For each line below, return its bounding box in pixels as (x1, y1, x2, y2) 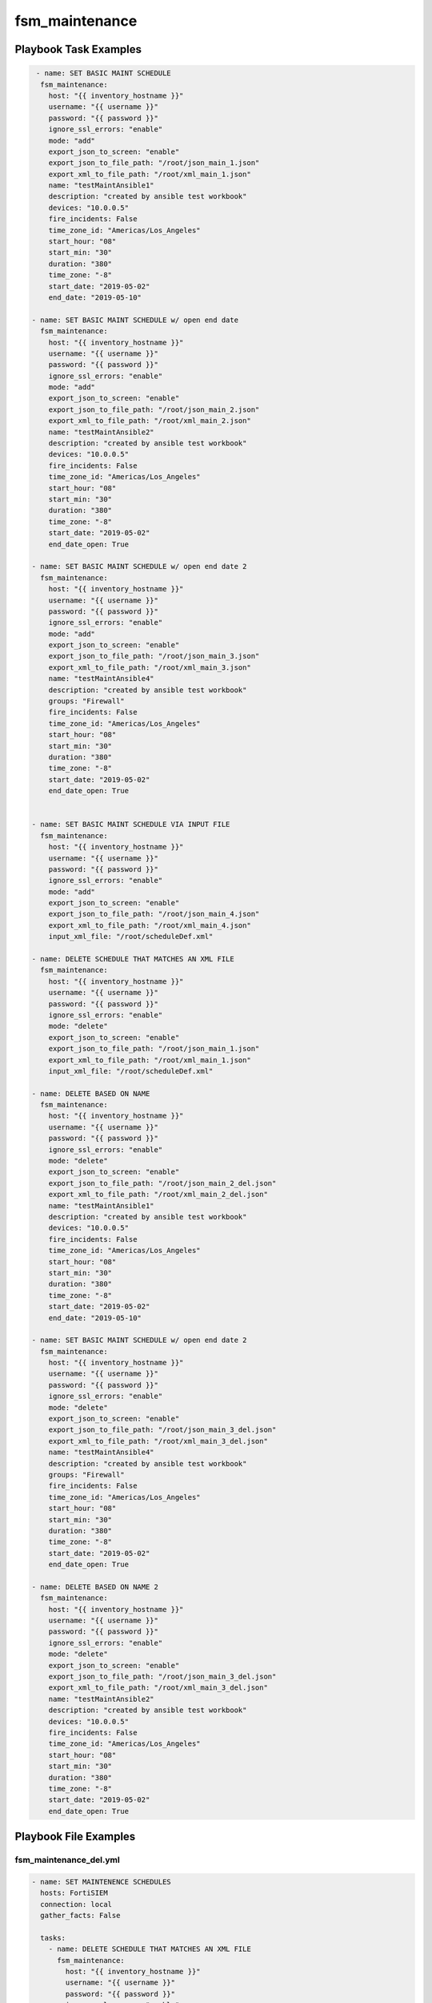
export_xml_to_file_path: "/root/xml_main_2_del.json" (48, 1190, 268, 1199)
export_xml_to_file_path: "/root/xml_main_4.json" (48, 921, 251, 929)
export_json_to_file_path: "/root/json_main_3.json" (48, 651, 260, 661)
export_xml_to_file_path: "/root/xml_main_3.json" (48, 663, 251, 672)
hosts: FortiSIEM (40, 1888, 108, 1898)
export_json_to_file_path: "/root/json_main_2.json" (48, 405, 260, 414)
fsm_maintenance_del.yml (14, 1855, 120, 1866)
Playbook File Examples (14, 1830, 136, 1844)
